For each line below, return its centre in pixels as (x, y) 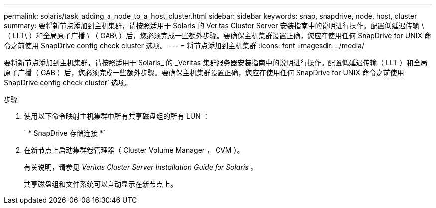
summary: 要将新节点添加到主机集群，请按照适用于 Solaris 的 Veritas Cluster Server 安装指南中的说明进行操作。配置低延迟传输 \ (214, 26)
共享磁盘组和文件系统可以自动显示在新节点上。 (101, 184)
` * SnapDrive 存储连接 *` (65, 133)
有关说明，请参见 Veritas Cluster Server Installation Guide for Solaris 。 (141, 167)
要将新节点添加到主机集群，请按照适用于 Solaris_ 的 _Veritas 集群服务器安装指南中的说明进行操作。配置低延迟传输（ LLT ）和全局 (216, 62)
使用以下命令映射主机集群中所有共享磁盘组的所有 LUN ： (117, 116)
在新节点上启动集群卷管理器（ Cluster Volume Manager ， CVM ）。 (134, 150)
